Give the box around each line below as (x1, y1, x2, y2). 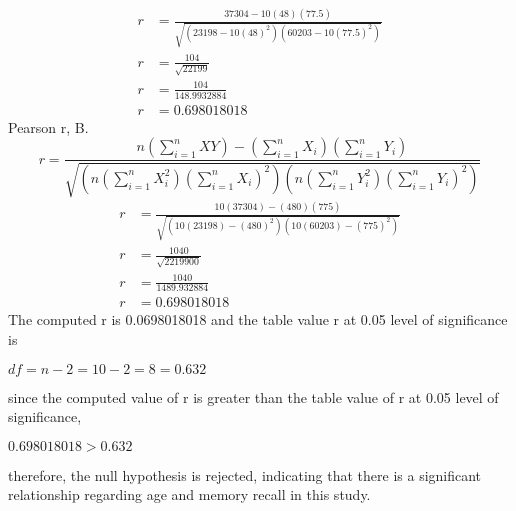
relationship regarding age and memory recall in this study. (8, 484, 371, 505)
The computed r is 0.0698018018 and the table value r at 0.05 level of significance (8, 309, 508, 330)
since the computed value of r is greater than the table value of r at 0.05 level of (8, 386, 499, 407)
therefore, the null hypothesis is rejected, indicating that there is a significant (8, 464, 482, 485)
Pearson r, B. (8, 116, 89, 137)
